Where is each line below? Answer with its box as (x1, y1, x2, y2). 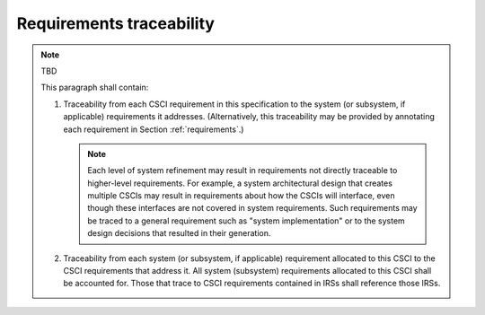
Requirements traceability (16, 13, 216, 33)
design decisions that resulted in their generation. (87, 228, 271, 239)
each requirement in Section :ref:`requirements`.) (63, 124, 244, 135)
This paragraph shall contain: (40, 82, 149, 93)
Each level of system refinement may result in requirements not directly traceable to (87, 165, 398, 176)
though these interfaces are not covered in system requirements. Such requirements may (87, 203, 418, 214)
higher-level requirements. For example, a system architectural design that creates (87, 178, 392, 188)
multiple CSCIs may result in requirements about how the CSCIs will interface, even (87, 190, 395, 201)
